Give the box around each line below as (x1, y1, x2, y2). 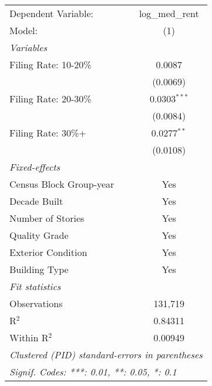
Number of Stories (9, 211, 85, 225)
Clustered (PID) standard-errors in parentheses (9, 348, 203, 361)
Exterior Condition (9, 245, 88, 259)
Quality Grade (9, 228, 69, 242)
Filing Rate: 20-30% (9, 92, 92, 105)
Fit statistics (9, 279, 61, 293)
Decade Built (9, 194, 63, 208)
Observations (9, 297, 63, 310)
